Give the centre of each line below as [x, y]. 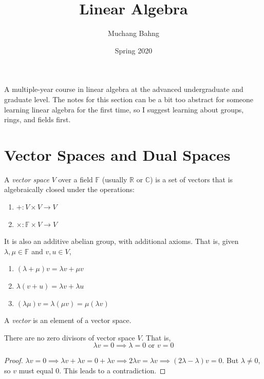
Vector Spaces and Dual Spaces [117, 154]
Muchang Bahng [134, 33]
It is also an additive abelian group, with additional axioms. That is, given [121, 241]
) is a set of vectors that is [192, 179]
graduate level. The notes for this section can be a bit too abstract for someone [129, 99]
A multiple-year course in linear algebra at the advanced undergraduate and [124, 89]
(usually [115, 179]
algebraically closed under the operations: [69, 189]
